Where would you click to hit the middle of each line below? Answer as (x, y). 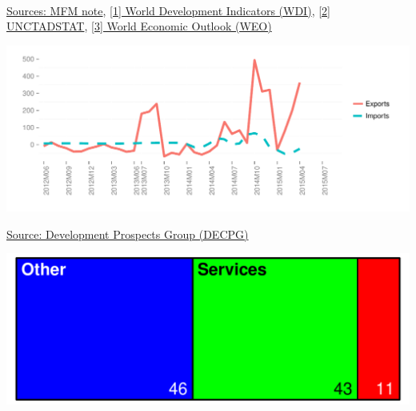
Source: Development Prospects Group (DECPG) (128, 234)
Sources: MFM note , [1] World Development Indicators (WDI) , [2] (168, 10)
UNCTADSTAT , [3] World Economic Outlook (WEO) (139, 26)
